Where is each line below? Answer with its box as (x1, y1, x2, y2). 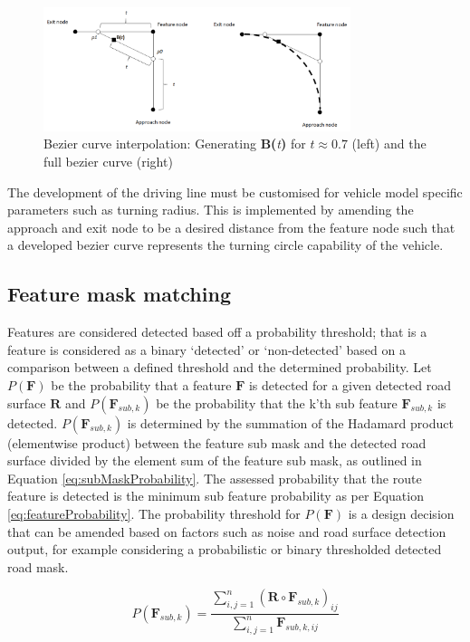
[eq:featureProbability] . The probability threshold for (7, 503, 301, 522)
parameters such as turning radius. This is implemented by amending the (7, 200, 414, 219)
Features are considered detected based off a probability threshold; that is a (7, 322, 427, 341)
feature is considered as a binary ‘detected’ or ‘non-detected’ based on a (7, 340, 406, 359)
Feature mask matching (7, 280, 231, 308)
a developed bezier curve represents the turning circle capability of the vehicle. (7, 235, 444, 254)
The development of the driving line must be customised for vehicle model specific (7, 182, 463, 201)
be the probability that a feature (51, 375, 232, 394)
